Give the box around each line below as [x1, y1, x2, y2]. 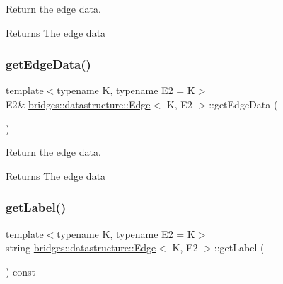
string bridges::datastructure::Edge [6, 240, 156, 255]
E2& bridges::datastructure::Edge [6, 97, 151, 111]
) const [6, 263, 36, 278]
